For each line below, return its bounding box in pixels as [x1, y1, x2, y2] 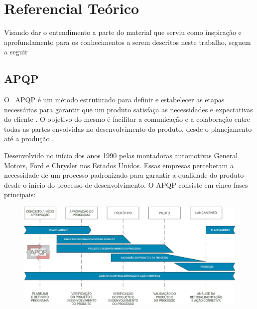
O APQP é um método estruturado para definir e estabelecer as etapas [4, 94, 225, 105]
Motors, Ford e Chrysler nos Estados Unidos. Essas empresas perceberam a [4, 160, 234, 170]
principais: [4, 189, 36, 200]
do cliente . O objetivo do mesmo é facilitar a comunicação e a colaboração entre [4, 114, 250, 124]
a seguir [4, 46, 28, 57]
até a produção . [4, 133, 54, 144]
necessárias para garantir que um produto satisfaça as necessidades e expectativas [4, 104, 253, 114]
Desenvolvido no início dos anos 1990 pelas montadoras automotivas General [4, 150, 238, 161]
